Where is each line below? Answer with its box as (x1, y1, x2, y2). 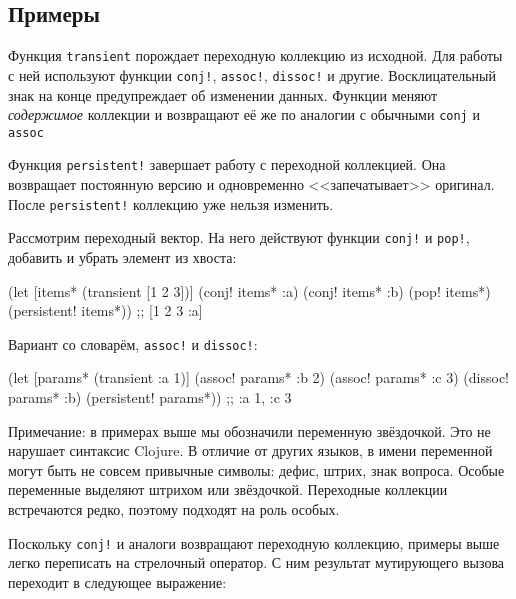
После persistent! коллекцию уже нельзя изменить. (8, 193, 334, 214)
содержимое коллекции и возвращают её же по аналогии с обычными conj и (8, 104, 480, 125)
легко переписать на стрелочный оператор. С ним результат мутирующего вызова (8, 552, 505, 573)
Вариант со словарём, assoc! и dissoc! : (8, 333, 258, 354)
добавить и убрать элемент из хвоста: (8, 246, 237, 267)
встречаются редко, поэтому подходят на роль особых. (8, 498, 340, 519)
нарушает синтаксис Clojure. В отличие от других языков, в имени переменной (8, 440, 493, 461)
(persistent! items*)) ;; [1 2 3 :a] (8, 300, 203, 321)
